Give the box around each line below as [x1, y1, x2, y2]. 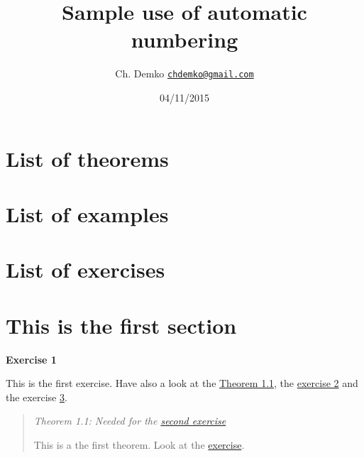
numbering [131, 25, 238, 54]
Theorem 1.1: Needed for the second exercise [33, 413, 226, 428]
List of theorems [6, 143, 169, 173]
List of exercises [6, 255, 165, 284]
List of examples [6, 199, 169, 228]
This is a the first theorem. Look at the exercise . [33, 437, 245, 452]
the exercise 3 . [6, 389, 67, 404]
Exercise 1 [6, 351, 57, 366]
